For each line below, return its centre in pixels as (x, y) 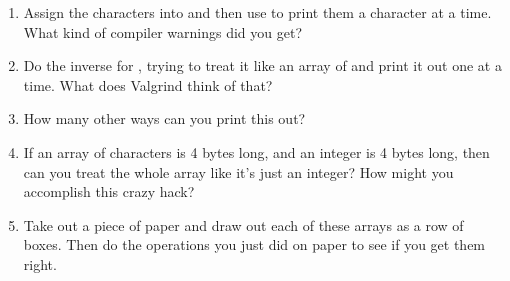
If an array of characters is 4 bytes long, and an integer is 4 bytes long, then (256, 151)
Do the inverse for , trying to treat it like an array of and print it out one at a (262, 65)
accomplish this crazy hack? (109, 191)
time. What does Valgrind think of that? (148, 84)
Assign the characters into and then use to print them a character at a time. (257, 12)
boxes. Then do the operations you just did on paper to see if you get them (254, 244)
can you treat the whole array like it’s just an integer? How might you (238, 171)
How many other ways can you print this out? (164, 118)
